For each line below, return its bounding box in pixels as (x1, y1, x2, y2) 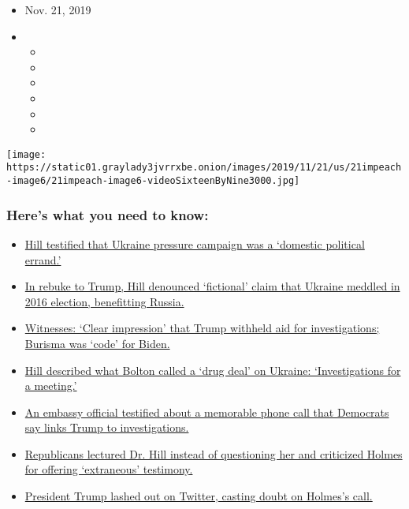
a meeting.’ (24, 377, 77, 394)
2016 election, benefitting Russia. (24, 293, 184, 309)
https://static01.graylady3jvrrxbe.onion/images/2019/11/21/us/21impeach (6, 162, 402, 174)
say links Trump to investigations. (24, 419, 189, 436)
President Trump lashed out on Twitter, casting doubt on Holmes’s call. (24, 488, 373, 504)
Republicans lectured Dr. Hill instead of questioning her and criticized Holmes (24, 445, 403, 462)
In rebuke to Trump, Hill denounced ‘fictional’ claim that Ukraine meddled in (24, 278, 400, 294)
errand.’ (24, 251, 61, 268)
